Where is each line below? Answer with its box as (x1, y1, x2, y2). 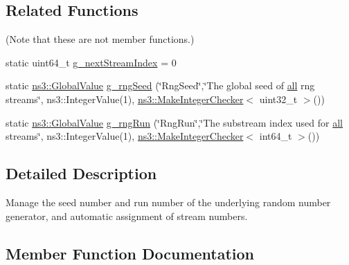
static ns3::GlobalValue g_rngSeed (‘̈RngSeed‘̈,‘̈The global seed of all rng (6, 78, 315, 93)
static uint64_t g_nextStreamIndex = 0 (6, 55, 177, 69)
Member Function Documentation (6, 242, 255, 264)
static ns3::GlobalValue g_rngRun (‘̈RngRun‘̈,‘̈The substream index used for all (6, 115, 343, 129)
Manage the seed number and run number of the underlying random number (6, 194, 331, 209)
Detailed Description (6, 163, 157, 184)
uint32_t (259, 91, 298, 106)
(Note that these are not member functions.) (6, 32, 195, 46)
